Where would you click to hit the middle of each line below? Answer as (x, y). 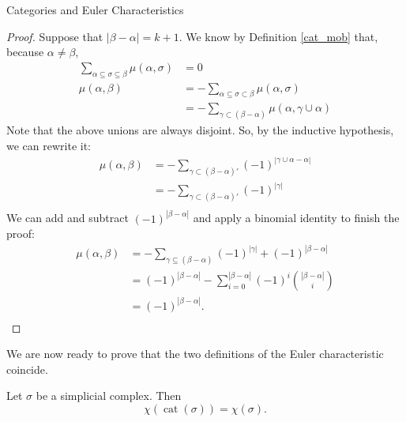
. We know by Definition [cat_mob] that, (278, 36)
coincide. (27, 369)
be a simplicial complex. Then (109, 396)
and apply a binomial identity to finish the (296, 218)
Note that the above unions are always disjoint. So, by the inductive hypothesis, (200, 130)
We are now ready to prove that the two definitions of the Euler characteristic (195, 354)
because (25, 52)
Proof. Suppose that (55, 36)
